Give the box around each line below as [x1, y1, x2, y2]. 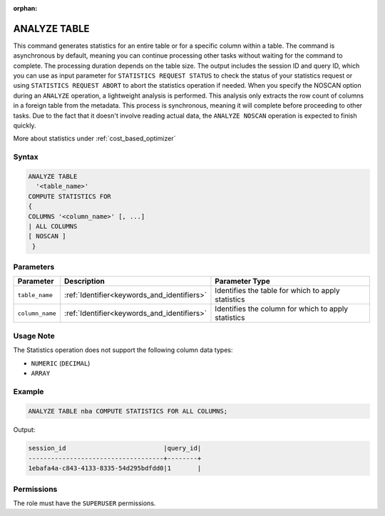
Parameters [13, 262, 55, 272]
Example [13, 386, 44, 396]
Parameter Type [215, 277, 270, 287]
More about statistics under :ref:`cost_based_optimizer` [13, 134, 176, 143]
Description [64, 277, 105, 287]
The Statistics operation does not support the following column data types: [13, 346, 233, 354]
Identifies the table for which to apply [215, 286, 340, 296]
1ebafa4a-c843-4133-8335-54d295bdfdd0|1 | [28, 464, 202, 473]
